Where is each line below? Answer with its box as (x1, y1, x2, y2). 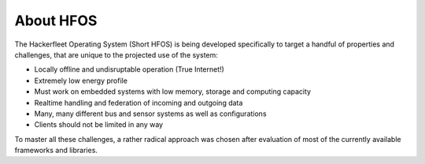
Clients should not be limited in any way (34, 120, 164, 129)
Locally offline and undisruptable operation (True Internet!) (34, 65, 224, 74)
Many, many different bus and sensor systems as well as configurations (34, 109, 267, 118)
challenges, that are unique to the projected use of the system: (14, 50, 218, 59)
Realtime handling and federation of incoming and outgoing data (34, 98, 243, 107)
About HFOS (14, 12, 98, 29)
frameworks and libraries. (14, 146, 98, 155)
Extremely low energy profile (34, 76, 128, 85)
